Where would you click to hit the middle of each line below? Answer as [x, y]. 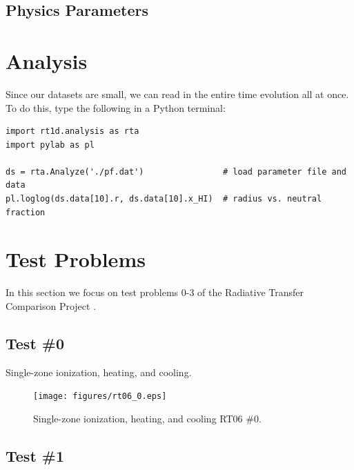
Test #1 [35, 456]
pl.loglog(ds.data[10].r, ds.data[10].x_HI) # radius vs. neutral [164, 199]
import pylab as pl [50, 145]
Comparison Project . [51, 305]
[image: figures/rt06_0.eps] [100, 396]
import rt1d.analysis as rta [72, 131]
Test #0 [35, 343]
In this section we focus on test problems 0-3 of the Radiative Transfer [155, 292]
